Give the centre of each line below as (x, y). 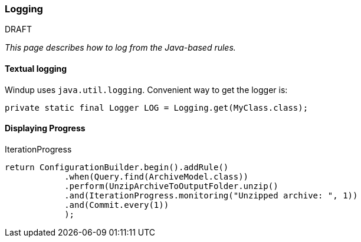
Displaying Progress (45, 128)
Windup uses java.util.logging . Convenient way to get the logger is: (146, 89)
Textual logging (36, 68)
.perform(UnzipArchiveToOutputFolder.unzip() (171, 186)
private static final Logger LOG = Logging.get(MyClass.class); (157, 107)
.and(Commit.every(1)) (117, 205)
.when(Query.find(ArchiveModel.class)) (157, 176)
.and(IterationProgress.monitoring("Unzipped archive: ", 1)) (211, 195)
